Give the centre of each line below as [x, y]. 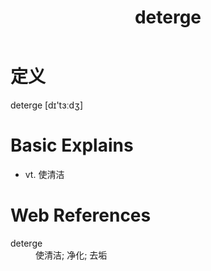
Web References [81, 215]
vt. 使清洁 [44, 174]
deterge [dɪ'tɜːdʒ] [47, 105]
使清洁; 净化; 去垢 [71, 255]
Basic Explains [72, 145]
